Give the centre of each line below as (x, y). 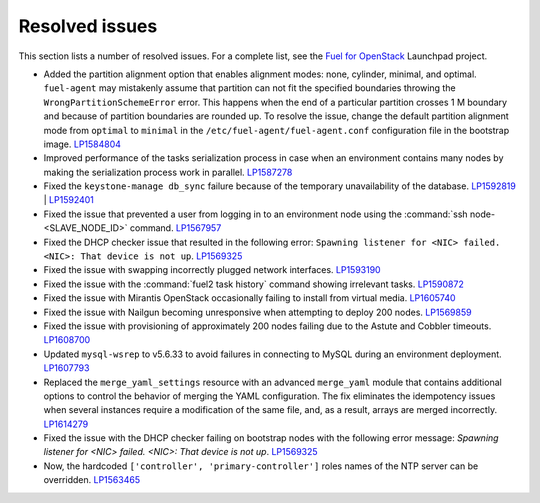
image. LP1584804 (82, 144)
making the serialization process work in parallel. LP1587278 (168, 172)
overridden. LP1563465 (91, 480)
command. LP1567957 (176, 228)
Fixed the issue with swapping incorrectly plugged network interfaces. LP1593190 (212, 270)
